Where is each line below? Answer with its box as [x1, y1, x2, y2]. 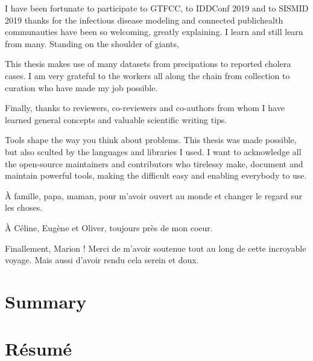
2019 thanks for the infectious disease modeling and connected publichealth [5, 13, 283, 26]
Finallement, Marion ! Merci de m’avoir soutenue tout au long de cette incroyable [5, 241, 306, 254]
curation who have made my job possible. [5, 81, 158, 94]
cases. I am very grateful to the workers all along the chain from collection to [5, 69, 290, 81]
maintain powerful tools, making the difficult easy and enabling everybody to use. [5, 169, 307, 182]
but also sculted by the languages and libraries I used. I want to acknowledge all [5, 145, 302, 158]
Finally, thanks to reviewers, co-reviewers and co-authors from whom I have [5, 101, 285, 114]
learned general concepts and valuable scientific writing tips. [5, 113, 227, 126]
